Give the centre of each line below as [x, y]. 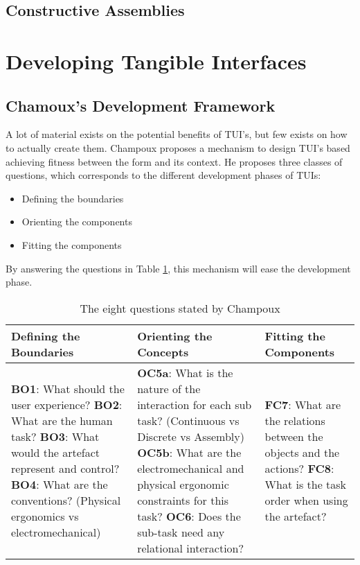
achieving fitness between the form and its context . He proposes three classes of [174, 161]
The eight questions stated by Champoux [180, 308]
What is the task [306, 484]
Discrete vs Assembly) [191, 436]
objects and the [302, 452]
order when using [306, 500]
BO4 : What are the [60, 484]
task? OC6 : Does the [189, 516]
